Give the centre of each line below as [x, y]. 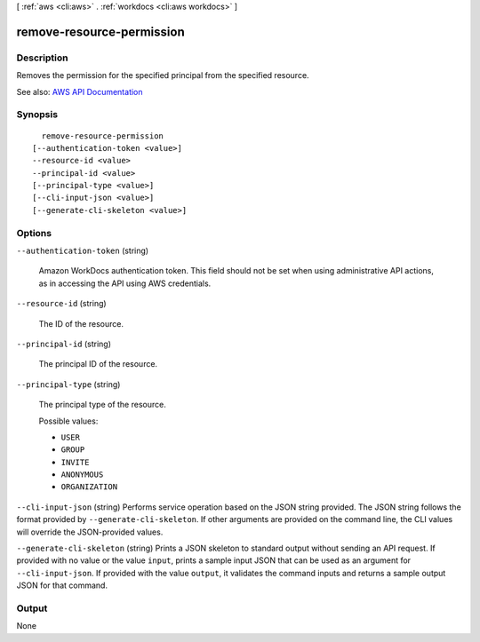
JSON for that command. [62, 585]
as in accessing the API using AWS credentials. [125, 283]
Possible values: [68, 421]
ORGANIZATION [89, 487]
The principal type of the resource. [102, 405]
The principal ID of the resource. [98, 364]
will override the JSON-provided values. [90, 532]
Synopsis [37, 115]
